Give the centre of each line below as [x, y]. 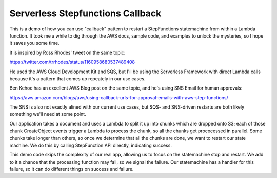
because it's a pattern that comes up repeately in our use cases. [77, 78]
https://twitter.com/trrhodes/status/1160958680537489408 [72, 62]
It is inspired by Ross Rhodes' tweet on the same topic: [67, 52]
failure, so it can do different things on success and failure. [72, 169]
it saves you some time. [34, 43]
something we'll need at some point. [48, 114]
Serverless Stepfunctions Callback [85, 13]
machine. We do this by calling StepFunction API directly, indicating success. [91, 145]
